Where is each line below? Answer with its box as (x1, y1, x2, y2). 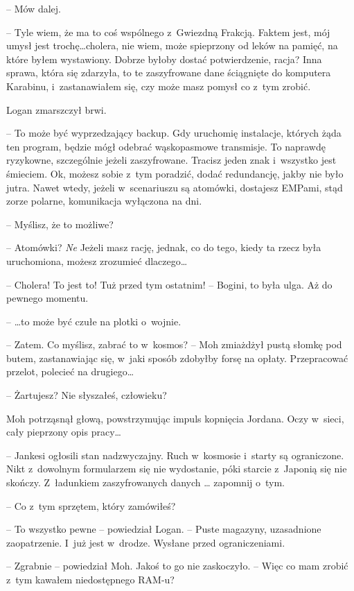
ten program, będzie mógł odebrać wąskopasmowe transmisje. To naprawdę (6, 139, 326, 153)
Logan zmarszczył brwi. (6, 102, 107, 117)
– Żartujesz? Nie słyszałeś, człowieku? (6, 388, 167, 402)
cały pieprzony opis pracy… (6, 425, 121, 439)
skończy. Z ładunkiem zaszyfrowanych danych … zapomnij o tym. (6, 475, 285, 490)
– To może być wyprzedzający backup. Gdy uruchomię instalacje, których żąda (6, 126, 342, 140)
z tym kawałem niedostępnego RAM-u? (6, 572, 175, 586)
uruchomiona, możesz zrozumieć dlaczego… (6, 253, 188, 268)
